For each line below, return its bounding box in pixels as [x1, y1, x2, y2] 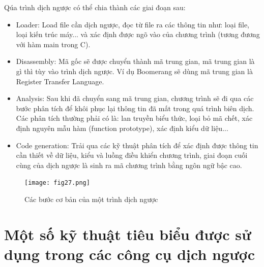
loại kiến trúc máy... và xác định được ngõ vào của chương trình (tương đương [16, 29, 260, 40]
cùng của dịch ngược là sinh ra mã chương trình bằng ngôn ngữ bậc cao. [16, 159, 242, 170]
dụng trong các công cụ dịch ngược [4, 243, 255, 264]
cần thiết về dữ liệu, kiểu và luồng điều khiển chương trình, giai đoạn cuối [16, 150, 248, 160]
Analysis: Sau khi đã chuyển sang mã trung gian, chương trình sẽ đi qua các [16, 93, 254, 104]
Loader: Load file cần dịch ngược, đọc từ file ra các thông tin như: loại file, [16, 19, 250, 29]
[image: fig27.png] [24, 179, 90, 187]
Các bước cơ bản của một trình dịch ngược [24, 193, 158, 204]
